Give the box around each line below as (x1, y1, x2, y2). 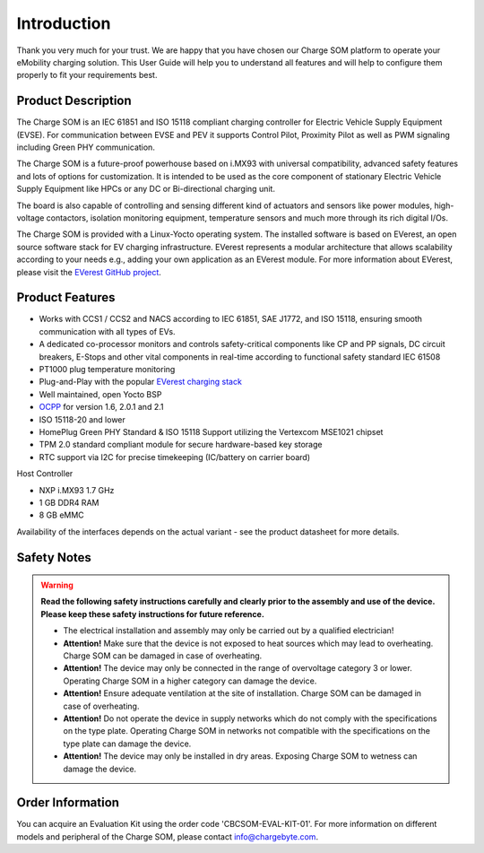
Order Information (16, 795, 120, 811)
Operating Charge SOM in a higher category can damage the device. (63, 675, 317, 686)
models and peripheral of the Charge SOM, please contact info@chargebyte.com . (16, 831, 318, 842)
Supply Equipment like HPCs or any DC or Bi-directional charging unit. (16, 184, 275, 195)
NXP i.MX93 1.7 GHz (39, 484, 115, 495)
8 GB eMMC (39, 509, 84, 520)
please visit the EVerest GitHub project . (16, 266, 161, 277)
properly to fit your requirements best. (16, 70, 158, 81)
